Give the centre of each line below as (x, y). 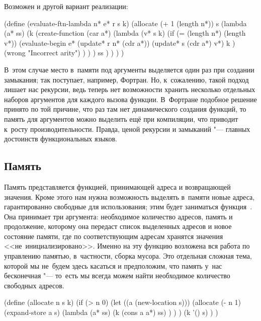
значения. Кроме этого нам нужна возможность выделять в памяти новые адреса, (129, 196)
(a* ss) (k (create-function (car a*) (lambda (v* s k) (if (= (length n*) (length (125, 33)
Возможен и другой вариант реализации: (66, 6)
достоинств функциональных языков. (61, 139)
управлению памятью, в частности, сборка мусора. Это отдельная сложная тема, (128, 256)
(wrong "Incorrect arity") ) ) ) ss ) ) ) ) (64, 53)
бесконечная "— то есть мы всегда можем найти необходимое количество (117, 275)
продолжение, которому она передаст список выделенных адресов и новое (118, 226)
